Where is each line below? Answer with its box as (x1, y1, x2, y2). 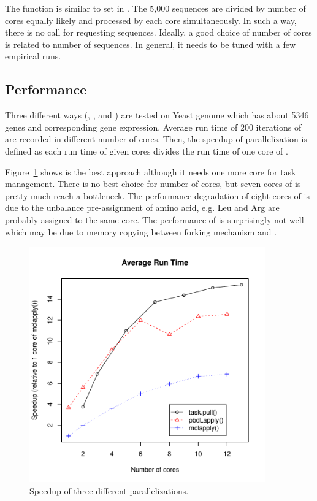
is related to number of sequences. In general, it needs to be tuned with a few (5, 37, 296, 50)
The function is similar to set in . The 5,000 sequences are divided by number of (5, 2, 306, 14)
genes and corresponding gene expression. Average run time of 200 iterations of (5, 120, 302, 133)
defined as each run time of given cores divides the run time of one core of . (5, 144, 288, 157)
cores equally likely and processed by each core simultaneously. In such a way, (5, 13, 297, 26)
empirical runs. (5, 50, 61, 63)
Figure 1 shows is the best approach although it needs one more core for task (5, 165, 296, 178)
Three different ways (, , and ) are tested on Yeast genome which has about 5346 (5, 109, 309, 121)
